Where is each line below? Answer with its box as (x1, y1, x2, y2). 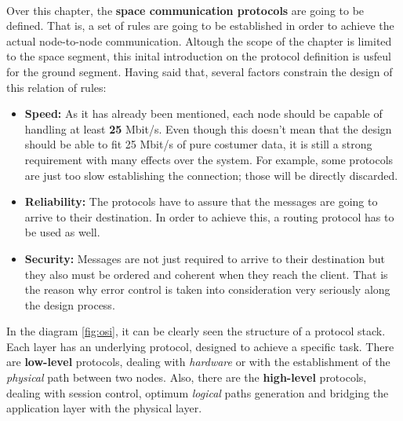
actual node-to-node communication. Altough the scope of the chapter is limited (6, 32, 392, 49)
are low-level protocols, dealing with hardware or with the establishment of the (6, 353, 390, 370)
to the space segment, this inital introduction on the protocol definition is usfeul (6, 48, 391, 64)
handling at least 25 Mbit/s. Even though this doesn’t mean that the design (24, 120, 392, 137)
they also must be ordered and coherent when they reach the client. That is (24, 265, 388, 282)
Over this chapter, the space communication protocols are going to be (6, 2, 365, 18)
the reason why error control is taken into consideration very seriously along (24, 281, 390, 298)
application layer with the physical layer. (6, 400, 202, 416)
